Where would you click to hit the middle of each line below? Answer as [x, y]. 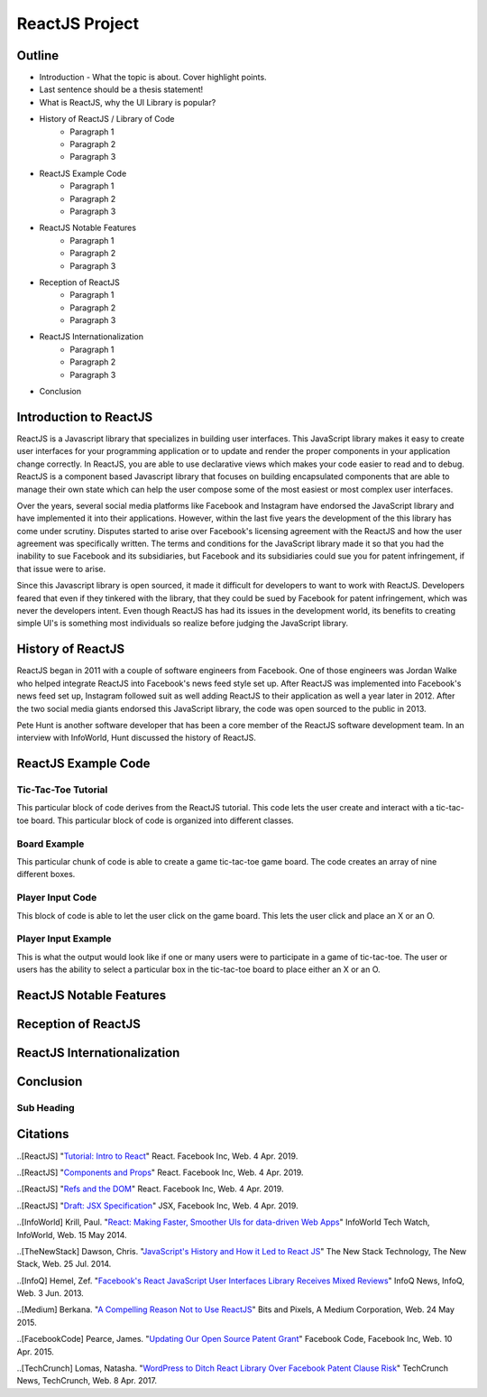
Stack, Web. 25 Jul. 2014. [64, 1264]
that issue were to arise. [61, 569]
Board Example [51, 844]
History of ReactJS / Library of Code [107, 119]
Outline [37, 56]
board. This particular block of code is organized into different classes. [162, 820]
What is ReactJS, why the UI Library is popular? [128, 102]
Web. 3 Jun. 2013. [51, 1293]
